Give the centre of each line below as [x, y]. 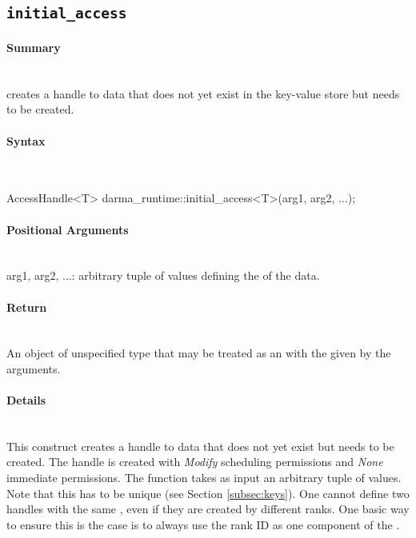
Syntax [26, 140]
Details [26, 400]
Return [27, 307]
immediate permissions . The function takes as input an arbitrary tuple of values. [204, 478]
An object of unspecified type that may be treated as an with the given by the [199, 353]
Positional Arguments [68, 229]
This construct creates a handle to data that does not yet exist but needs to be [200, 446]
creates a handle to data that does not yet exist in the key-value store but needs [203, 93]
